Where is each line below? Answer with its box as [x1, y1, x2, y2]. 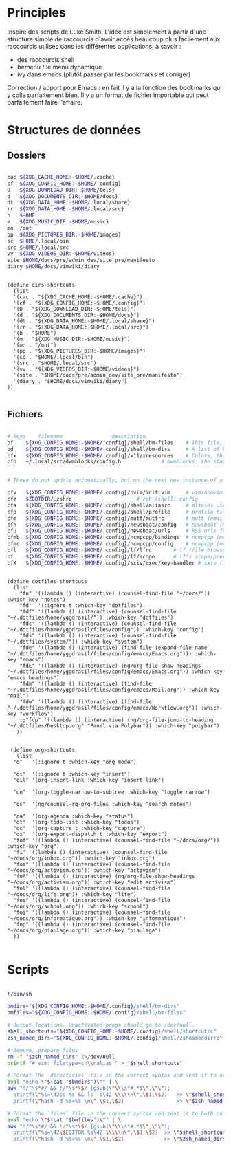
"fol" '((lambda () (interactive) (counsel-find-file [13, 885, 170, 892]
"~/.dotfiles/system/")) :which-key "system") [7, 638, 143, 645]
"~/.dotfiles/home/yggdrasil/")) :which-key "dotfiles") [7, 614, 174, 621]
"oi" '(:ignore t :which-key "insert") [13, 770, 131, 778]
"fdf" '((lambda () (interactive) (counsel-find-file [19, 608, 177, 615]
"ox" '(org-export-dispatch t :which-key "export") [13, 831, 168, 838]
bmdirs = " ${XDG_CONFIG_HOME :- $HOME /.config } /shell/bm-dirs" [7, 1003, 180, 1010]
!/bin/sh [7, 990, 32, 998]
